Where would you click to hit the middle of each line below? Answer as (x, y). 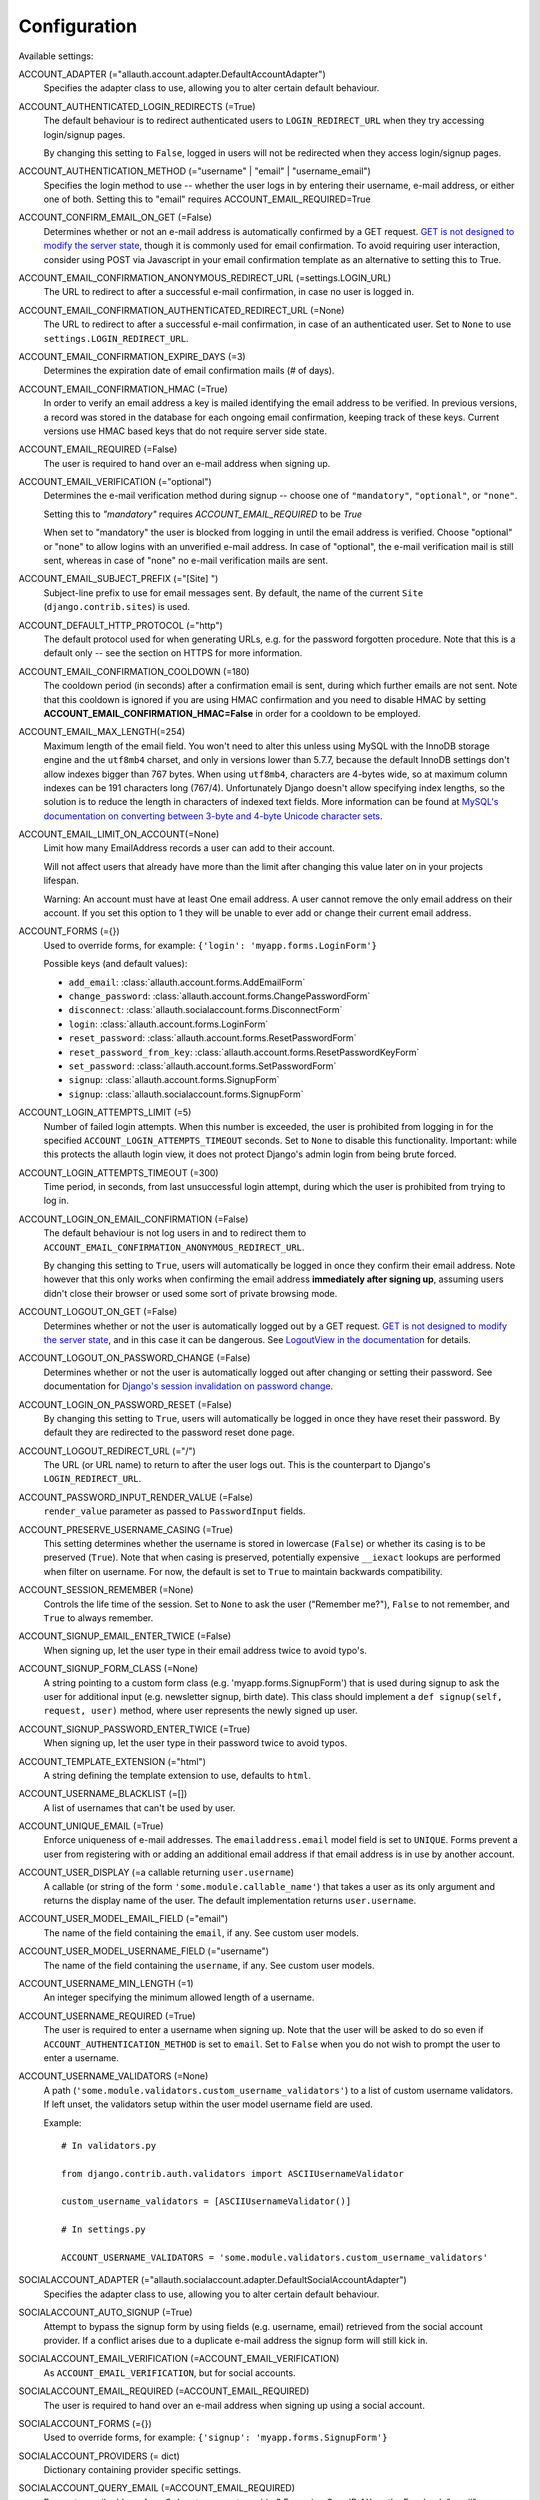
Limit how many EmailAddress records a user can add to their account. (189, 848)
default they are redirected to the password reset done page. (169, 1432)
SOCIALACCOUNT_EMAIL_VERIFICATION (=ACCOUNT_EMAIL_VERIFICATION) (179, 2359)
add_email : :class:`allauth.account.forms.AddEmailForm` (187, 982)
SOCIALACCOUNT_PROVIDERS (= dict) (99, 2456)
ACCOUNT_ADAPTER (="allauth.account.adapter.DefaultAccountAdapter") (172, 74)
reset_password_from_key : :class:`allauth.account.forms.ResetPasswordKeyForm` (244, 1052)
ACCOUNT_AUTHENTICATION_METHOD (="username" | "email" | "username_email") (195, 171)
